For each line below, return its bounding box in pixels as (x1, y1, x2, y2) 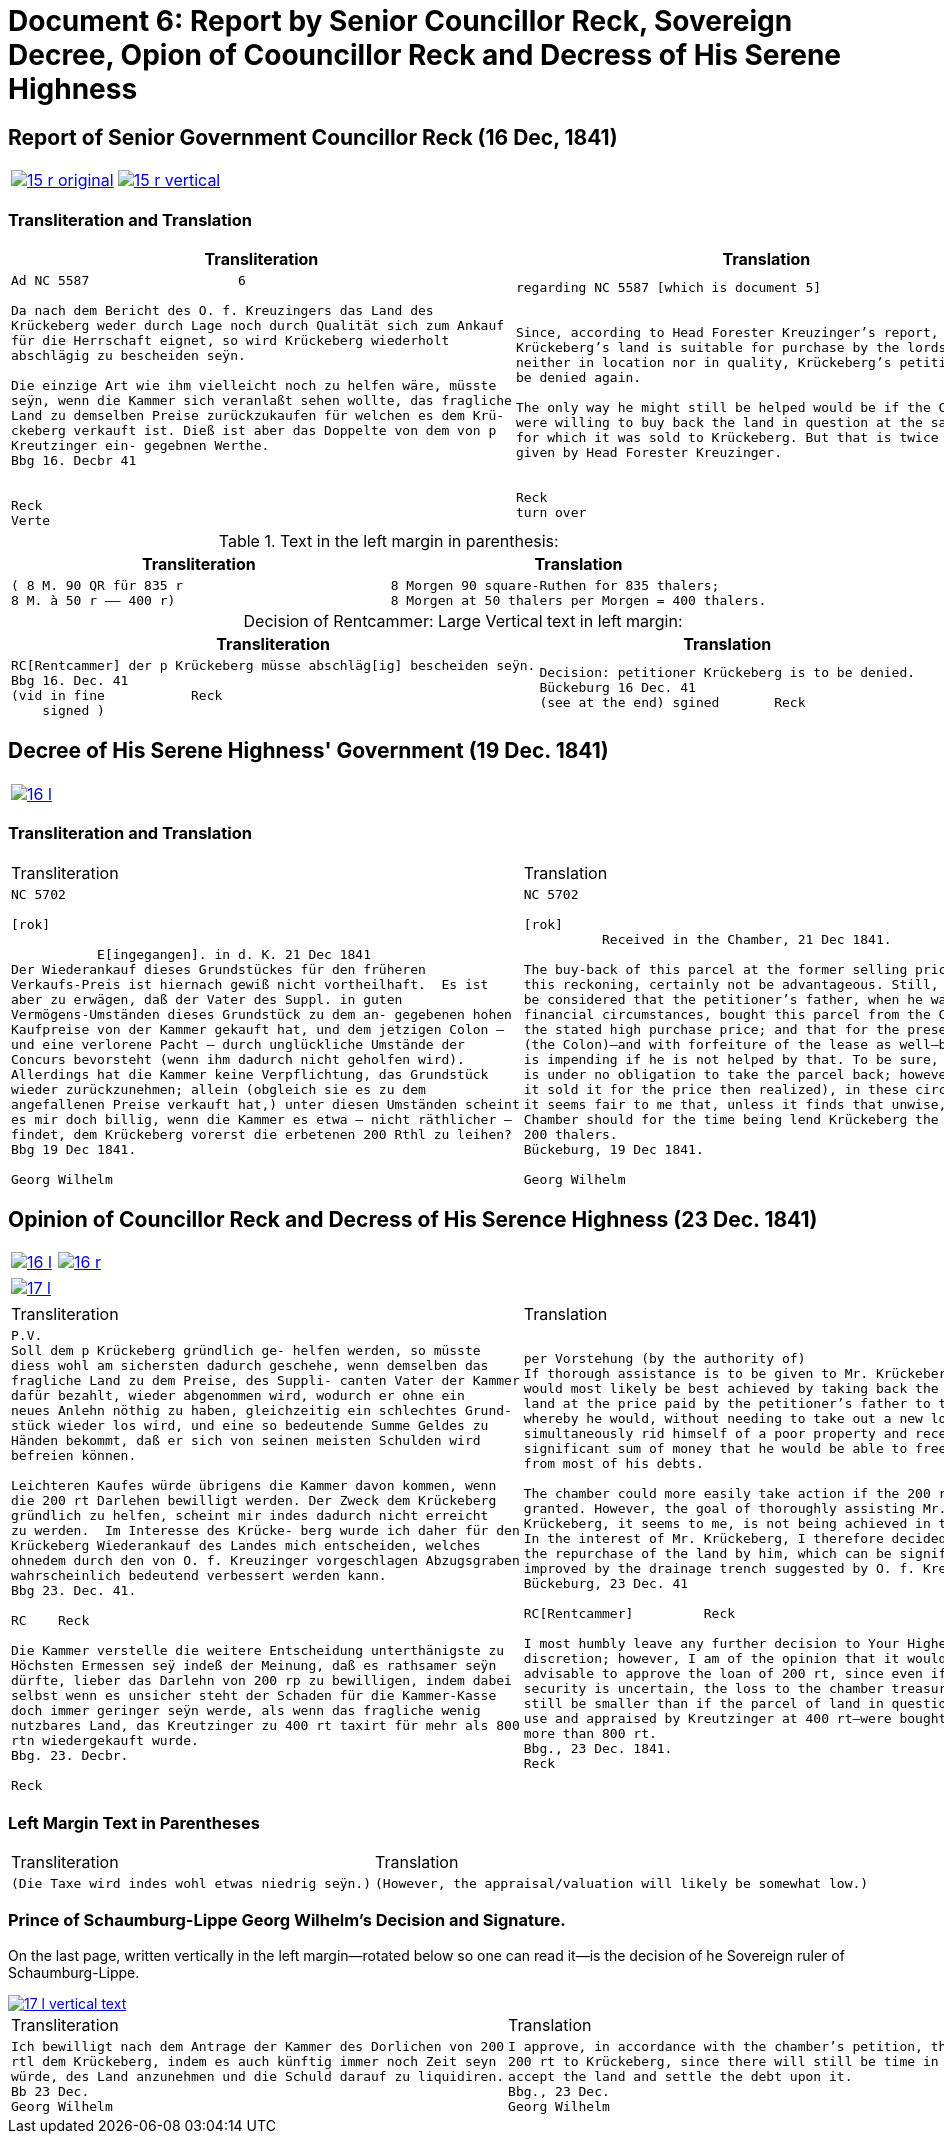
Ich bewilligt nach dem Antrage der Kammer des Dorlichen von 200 (11, 2038, 505, 2054)
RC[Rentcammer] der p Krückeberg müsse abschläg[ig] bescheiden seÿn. (11, 657, 536, 673)
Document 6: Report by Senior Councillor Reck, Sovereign (8, 4, 793, 38)
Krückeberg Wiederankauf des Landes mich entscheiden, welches (11, 1538, 481, 1554)
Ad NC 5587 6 (11, 272, 246, 288)
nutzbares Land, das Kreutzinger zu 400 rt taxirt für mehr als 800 (11, 1718, 520, 1734)
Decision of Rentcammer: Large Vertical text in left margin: (243, 610, 683, 631)
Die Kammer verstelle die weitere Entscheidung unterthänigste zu (11, 1643, 505, 1659)
